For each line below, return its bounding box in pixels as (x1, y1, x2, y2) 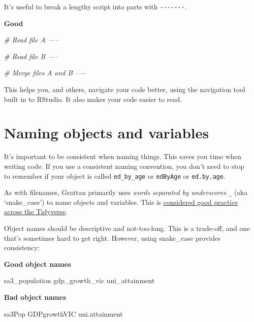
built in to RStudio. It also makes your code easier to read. (4, 94, 182, 104)
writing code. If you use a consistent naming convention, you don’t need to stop (4, 161, 245, 171)
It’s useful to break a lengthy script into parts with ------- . (4, 1, 187, 11)
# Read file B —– (4, 51, 59, 61)
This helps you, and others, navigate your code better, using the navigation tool (4, 84, 246, 95)
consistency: (4, 242, 40, 253)
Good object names (4, 258, 71, 269)
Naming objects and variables (4, 123, 209, 143)
